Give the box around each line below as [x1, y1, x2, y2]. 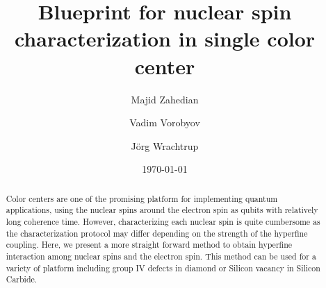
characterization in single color [14, 24, 316, 53]
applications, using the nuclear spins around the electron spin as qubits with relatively [6, 204, 318, 216]
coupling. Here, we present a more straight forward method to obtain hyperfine [6, 239, 293, 251]
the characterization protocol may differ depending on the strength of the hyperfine [6, 227, 308, 239]
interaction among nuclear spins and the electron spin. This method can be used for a [6, 250, 316, 262]
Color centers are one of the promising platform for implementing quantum [6, 192, 278, 204]
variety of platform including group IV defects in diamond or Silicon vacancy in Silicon [6, 262, 320, 273]
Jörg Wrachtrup [131, 138, 199, 153]
